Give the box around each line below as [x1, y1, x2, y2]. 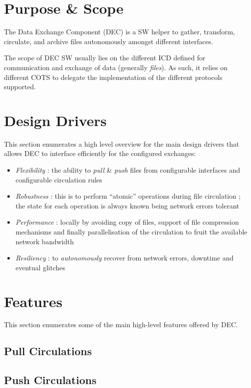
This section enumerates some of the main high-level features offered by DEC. [4, 319, 238, 330]
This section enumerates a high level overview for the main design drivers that [4, 138, 239, 149]
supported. [4, 81, 36, 92]
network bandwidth [15, 236, 74, 246]
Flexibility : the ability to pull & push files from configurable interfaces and [15, 165, 240, 175]
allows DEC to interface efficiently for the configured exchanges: [4, 148, 196, 158]
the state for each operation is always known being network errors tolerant [15, 200, 239, 210]
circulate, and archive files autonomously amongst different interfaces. [4, 36, 213, 46]
